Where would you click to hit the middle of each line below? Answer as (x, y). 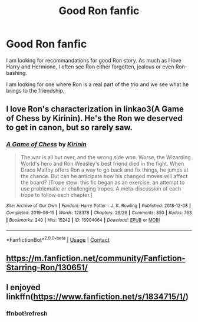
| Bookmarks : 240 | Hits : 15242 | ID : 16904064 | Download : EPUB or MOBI (83, 220)
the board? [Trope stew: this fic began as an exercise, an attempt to (103, 182)
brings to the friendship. (35, 90)
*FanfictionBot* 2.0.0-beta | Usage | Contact (58, 239)
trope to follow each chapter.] (56, 195)
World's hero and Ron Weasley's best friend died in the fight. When (102, 163)
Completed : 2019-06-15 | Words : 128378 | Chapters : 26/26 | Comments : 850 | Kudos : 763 (99, 213)
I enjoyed (23, 287)
